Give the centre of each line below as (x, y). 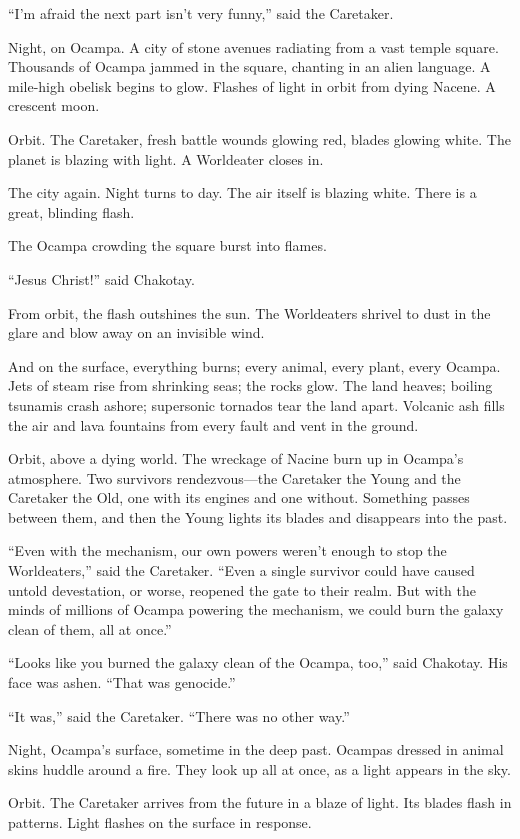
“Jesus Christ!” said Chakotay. (101, 278)
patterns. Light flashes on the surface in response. (160, 822)
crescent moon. (54, 105)
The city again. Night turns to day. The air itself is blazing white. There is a (242, 192)
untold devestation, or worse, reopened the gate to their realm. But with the (242, 589)
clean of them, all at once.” (90, 628)
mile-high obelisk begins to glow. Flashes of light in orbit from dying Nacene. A (252, 85)
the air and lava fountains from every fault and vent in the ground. (213, 424)
